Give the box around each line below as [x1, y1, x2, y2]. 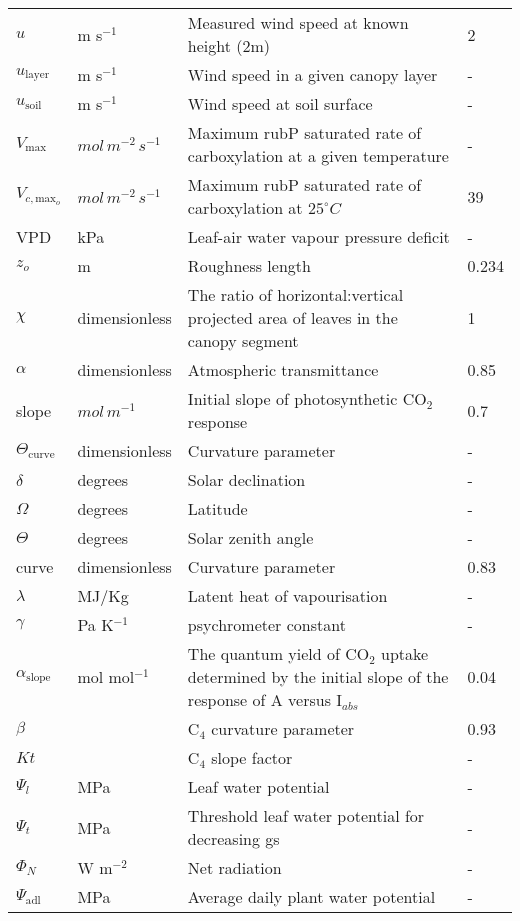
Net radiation [187, 856, 282, 879]
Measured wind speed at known [187, 11, 409, 34]
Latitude [187, 497, 248, 520]
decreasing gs [187, 827, 280, 850]
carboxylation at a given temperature [187, 144, 449, 167]
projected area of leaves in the [187, 306, 398, 329]
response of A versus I [187, 688, 343, 711]
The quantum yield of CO [187, 642, 370, 665]
